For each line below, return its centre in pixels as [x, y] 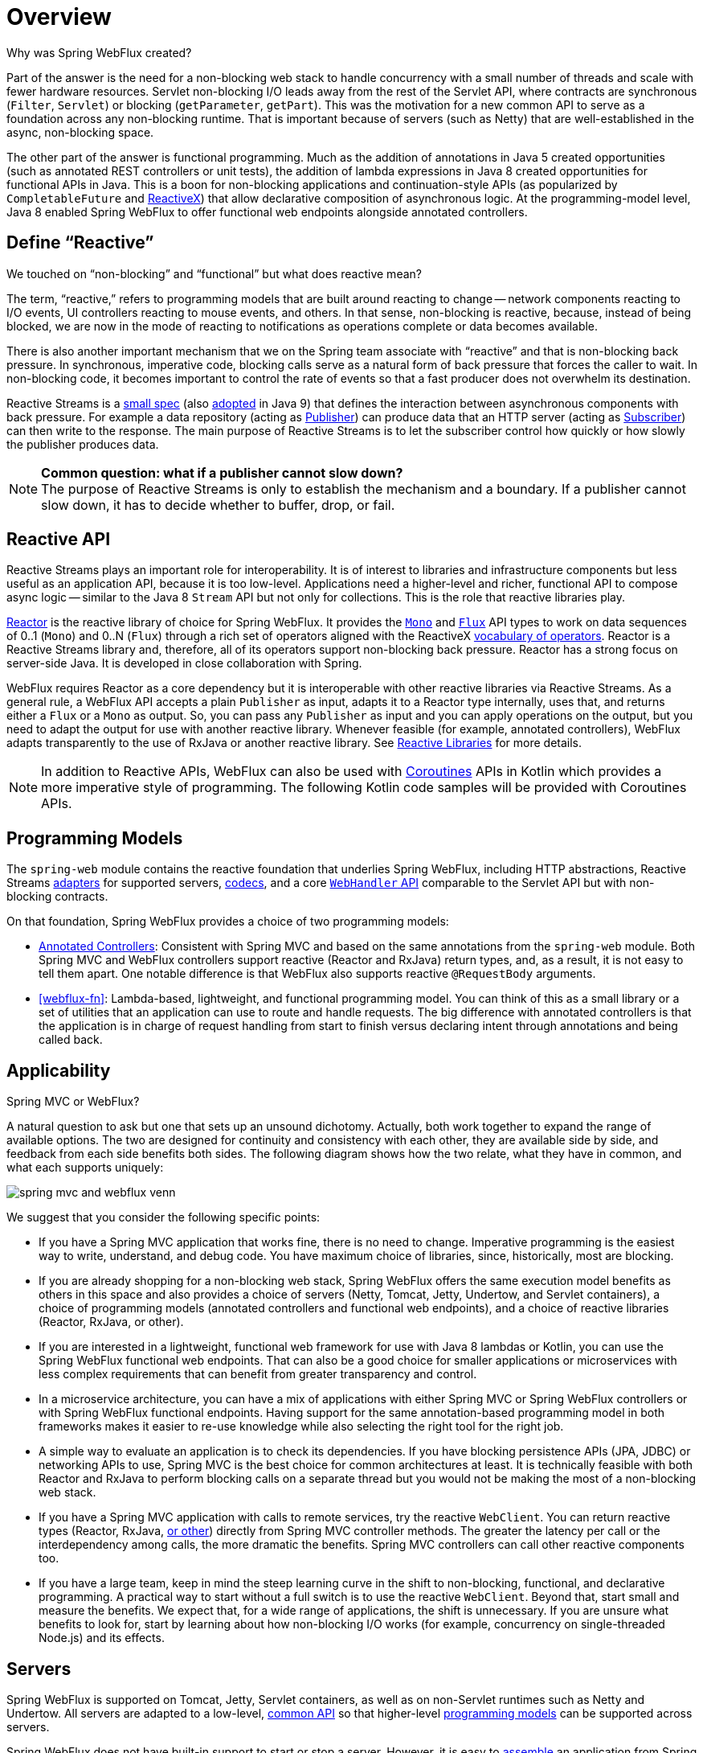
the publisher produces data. [83, 444]
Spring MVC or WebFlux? [73, 1102]
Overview [59, 17]
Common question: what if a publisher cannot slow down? [222, 472]
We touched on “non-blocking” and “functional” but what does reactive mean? [214, 273]
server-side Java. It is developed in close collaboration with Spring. [184, 663]
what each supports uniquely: [85, 1168]
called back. [71, 1040]
